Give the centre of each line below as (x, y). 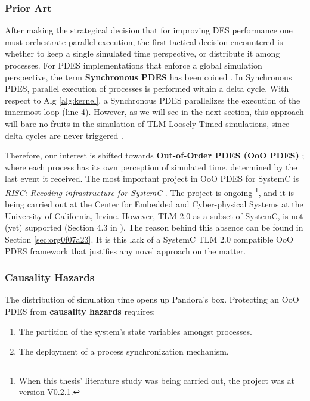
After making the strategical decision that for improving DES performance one (149, 30)
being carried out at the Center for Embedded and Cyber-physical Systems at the (154, 204)
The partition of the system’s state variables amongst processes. (135, 331)
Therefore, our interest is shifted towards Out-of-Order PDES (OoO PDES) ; (155, 155)
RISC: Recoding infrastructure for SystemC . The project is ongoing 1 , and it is (149, 191)
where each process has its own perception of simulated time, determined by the (151, 167)
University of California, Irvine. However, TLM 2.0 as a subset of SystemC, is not (154, 215)
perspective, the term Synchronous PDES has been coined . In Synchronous (148, 77)
